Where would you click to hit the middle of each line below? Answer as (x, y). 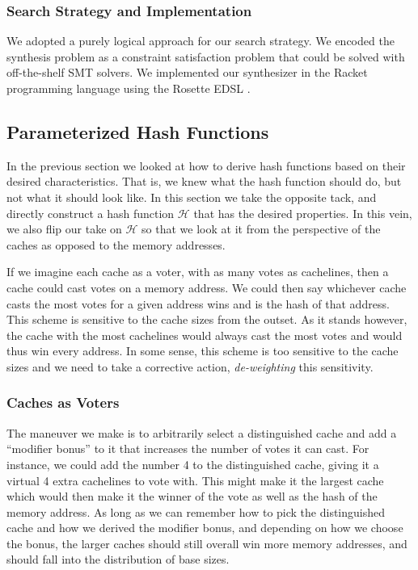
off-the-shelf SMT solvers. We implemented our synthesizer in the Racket (187, 72)
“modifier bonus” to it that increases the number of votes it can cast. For (188, 448)
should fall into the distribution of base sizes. (118, 559)
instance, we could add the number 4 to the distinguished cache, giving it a (193, 464)
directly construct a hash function (91, 213)
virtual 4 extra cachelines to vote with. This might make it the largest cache (195, 480)
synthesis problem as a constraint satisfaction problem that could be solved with (206, 56)
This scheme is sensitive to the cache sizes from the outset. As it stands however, (207, 319)
